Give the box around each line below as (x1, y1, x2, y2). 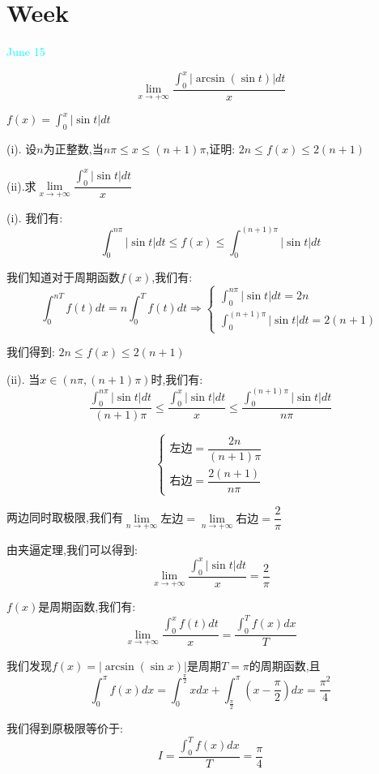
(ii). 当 (6, 370, 40, 387)
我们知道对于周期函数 (6, 269, 120, 286)
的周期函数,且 (249, 656, 321, 673)
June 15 (6, 43, 45, 60)
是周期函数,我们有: (38, 598, 136, 615)
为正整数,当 (43, 140, 104, 157)
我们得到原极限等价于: (6, 720, 123, 737)
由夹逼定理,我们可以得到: (6, 540, 138, 557)
